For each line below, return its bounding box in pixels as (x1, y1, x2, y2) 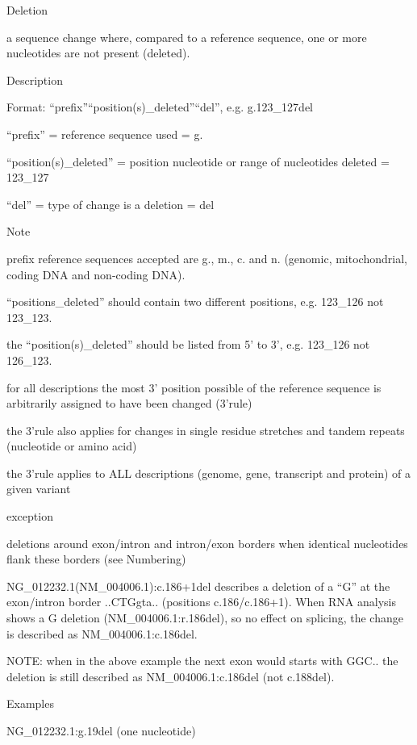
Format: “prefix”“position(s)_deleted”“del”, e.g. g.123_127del (6, 98, 314, 115)
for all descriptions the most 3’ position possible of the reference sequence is (6, 379, 382, 396)
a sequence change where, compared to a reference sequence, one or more (6, 28, 367, 45)
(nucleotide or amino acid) (6, 437, 137, 454)
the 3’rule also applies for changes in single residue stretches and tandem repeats (6, 421, 405, 438)
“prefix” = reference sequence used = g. (6, 125, 203, 142)
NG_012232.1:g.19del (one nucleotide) (6, 722, 196, 739)
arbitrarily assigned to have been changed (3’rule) (6, 395, 252, 412)
